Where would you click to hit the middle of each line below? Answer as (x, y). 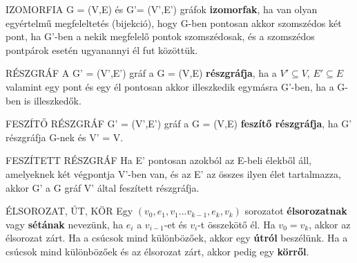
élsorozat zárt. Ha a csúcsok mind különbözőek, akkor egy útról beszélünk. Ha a (177, 238)
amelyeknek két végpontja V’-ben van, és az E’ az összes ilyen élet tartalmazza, (173, 173)
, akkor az (330, 224)
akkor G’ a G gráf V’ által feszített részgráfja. (103, 187)
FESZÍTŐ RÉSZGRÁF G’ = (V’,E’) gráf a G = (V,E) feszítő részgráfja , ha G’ (179, 124)
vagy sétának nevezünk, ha (65, 224)
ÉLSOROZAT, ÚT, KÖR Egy (69, 211)
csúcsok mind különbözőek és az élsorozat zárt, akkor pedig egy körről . (157, 251)
